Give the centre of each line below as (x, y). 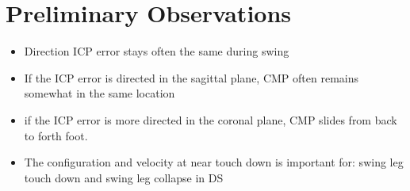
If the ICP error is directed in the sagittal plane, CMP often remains (192, 77)
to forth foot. (56, 135)
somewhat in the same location (100, 93)
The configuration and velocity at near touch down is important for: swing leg (214, 162)
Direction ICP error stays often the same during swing (157, 51)
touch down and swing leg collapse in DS (124, 177)
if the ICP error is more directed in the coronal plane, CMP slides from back (211, 119)
